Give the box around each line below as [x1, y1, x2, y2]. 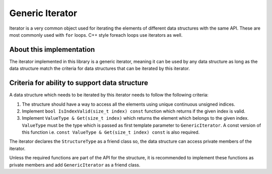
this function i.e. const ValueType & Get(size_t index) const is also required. [22, 129, 200, 135]
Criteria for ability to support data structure [9, 78, 149, 88]
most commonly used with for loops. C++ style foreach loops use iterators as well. [9, 32, 183, 38]
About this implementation [9, 45, 95, 54]
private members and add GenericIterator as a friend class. [9, 161, 141, 168]
